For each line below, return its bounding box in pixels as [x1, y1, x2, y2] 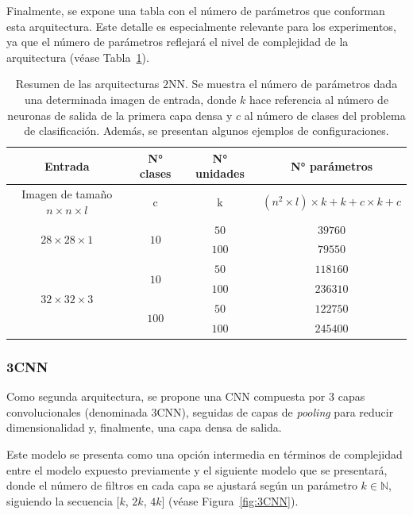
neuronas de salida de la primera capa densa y [7, 106, 233, 123]
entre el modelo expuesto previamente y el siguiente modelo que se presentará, [6, 461, 388, 478]
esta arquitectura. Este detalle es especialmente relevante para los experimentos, [6, 17, 396, 34]
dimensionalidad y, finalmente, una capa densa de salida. [6, 419, 282, 436]
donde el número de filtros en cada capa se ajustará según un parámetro [6, 477, 357, 494]
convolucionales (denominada [6, 403, 148, 420]
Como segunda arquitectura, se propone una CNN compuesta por [6, 388, 326, 405]
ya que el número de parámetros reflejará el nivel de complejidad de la [6, 33, 349, 50]
